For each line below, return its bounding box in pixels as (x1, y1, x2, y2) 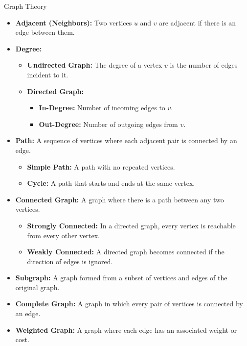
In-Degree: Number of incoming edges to (39, 102, 165, 113)
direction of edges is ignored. (27, 256, 113, 266)
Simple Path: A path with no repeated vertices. (27, 161, 175, 172)
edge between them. (15, 27, 75, 37)
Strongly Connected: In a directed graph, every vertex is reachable (27, 220, 236, 230)
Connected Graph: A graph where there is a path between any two (15, 194, 224, 204)
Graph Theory (4, 1, 47, 11)
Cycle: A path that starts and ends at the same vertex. (27, 178, 195, 188)
